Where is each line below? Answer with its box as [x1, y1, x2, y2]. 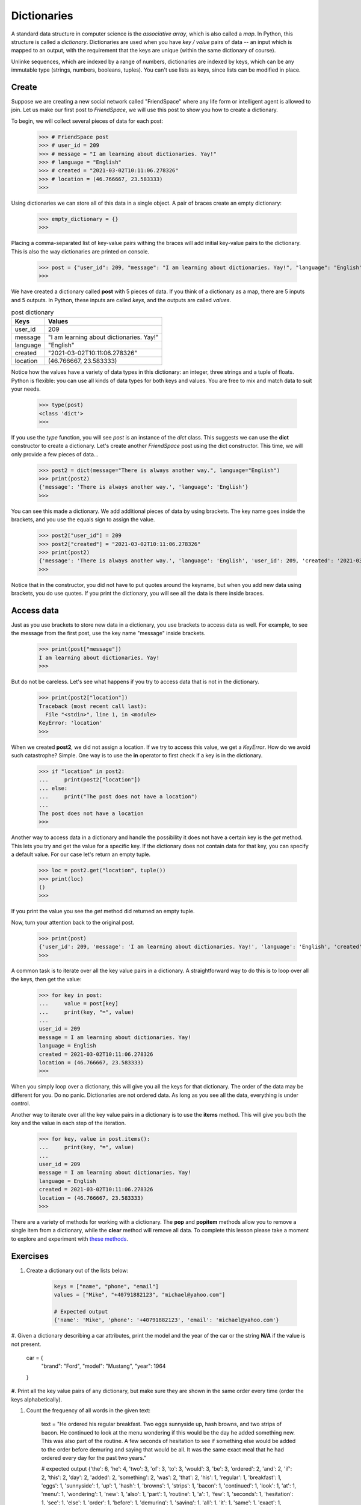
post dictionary [11, 308, 54, 317]
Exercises [11, 1251, 49, 1261]
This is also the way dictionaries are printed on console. [11, 247, 150, 255]
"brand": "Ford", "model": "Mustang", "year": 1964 [41, 1362, 166, 1370]
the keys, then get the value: [11, 975, 82, 982]
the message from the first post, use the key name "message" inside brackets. [11, 630, 206, 637]
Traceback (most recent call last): [39, 703, 147, 710]
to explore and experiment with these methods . [11, 1235, 129, 1243]
